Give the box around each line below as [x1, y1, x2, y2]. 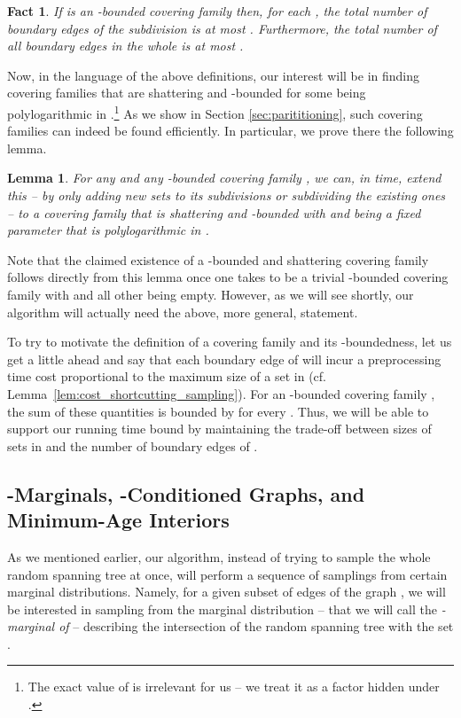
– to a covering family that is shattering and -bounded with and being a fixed [7, 203, 421, 222]
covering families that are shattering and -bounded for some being [7, 83, 366, 102]
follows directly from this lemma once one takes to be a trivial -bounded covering [7, 268, 449, 286]
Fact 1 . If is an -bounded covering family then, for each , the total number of [7, 2, 427, 20]
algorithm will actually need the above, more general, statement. [7, 302, 358, 321]
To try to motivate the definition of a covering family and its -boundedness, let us [7, 332, 452, 351]
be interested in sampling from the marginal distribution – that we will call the [7, 599, 437, 618]
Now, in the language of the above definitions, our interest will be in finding [7, 66, 419, 84]
